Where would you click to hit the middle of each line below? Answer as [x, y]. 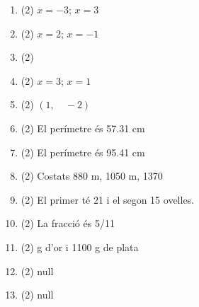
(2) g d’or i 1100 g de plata [80, 247]
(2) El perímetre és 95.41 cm [83, 152]
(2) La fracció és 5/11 [68, 223]
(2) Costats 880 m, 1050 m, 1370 [92, 176]
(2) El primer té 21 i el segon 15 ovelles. [108, 199]
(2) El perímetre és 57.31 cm [83, 128]
